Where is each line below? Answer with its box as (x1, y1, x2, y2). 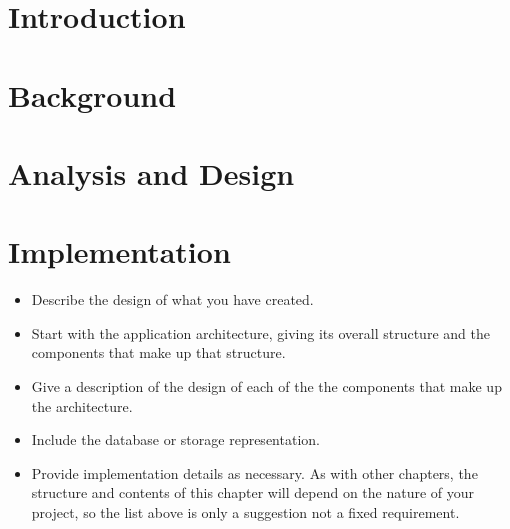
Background (8, 74, 177, 115)
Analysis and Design (8, 152, 295, 193)
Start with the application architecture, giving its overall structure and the (31, 322, 490, 343)
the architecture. (31, 395, 133, 416)
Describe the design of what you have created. (31, 289, 314, 310)
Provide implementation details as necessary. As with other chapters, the (31, 462, 478, 483)
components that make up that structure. (31, 342, 286, 363)
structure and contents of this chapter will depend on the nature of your (31, 482, 475, 503)
